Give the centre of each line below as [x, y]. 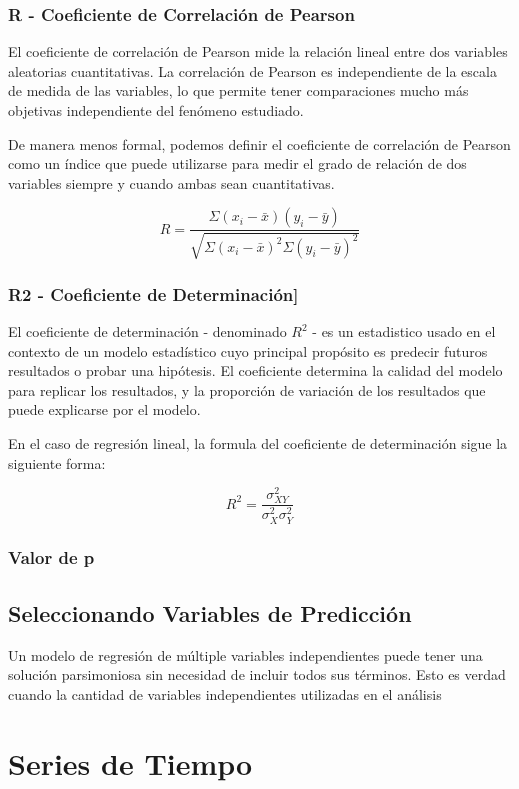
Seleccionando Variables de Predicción [210, 612]
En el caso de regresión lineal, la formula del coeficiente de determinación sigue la [258, 442]
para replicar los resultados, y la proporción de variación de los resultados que [247, 389]
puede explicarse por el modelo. [104, 409]
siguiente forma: [57, 462]
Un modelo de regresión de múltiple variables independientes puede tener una [245, 654]
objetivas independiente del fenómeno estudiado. [156, 110]
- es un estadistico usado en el [404, 331]
